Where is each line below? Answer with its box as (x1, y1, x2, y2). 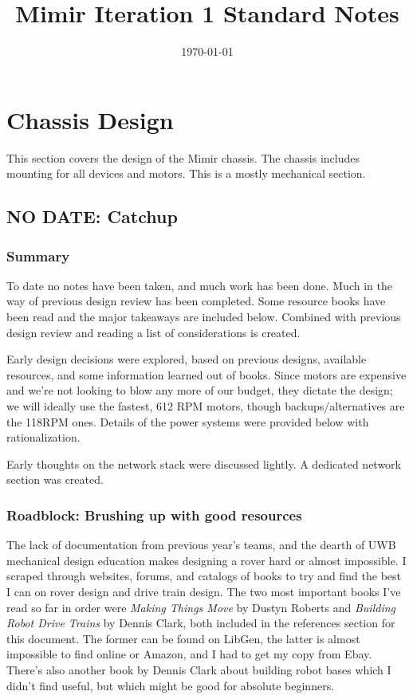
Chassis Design (6, 103, 174, 135)
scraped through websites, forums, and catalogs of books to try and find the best (6, 567, 401, 584)
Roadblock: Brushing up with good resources (6, 505, 302, 524)
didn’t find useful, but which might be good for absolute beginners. (6, 677, 335, 693)
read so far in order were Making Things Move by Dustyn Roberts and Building (6, 599, 396, 615)
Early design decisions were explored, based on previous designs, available (6, 351, 367, 367)
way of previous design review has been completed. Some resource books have (6, 293, 386, 309)
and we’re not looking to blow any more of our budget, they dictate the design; (6, 382, 393, 399)
